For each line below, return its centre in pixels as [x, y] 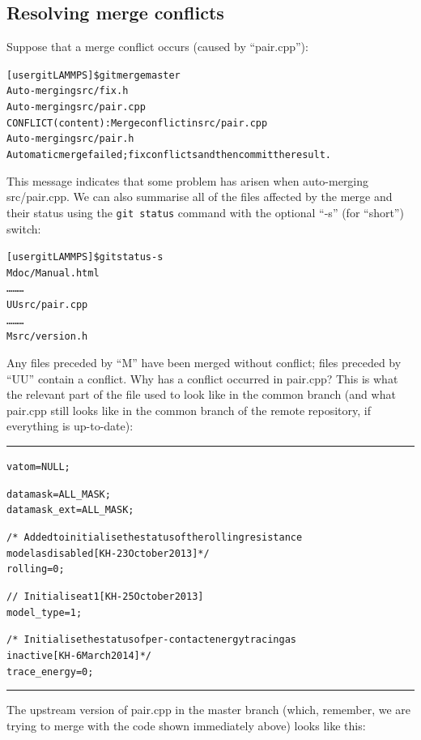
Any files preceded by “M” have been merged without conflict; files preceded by [204, 363]
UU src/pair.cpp [47, 305]
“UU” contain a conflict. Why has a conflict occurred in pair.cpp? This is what [202, 378]
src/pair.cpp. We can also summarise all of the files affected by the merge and [200, 197]
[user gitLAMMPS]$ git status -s [85, 257]
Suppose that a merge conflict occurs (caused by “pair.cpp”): [157, 47]
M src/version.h [47, 337]
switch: [24, 228]
